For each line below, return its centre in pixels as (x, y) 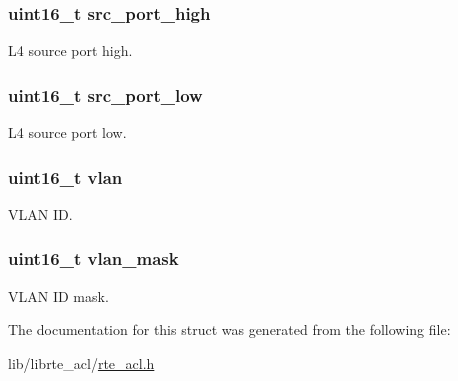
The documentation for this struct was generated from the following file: (229, 329)
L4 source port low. (67, 132)
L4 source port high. (70, 50)
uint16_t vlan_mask (93, 258)
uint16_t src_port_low (105, 94)
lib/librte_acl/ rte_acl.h (81, 362)
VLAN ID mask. (58, 295)
